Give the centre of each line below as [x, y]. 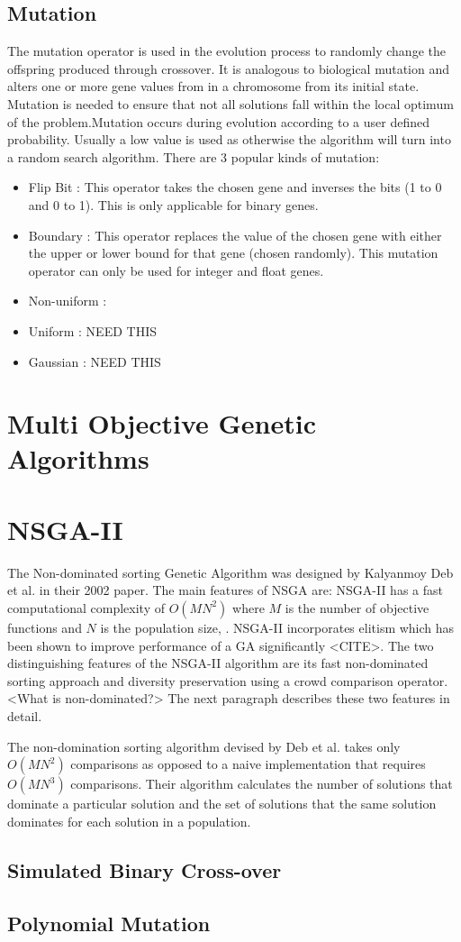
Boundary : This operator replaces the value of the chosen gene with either [235, 235]
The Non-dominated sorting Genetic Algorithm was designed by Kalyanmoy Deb [230, 572]
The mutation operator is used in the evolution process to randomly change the [226, 51]
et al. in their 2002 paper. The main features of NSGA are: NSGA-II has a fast [225, 590]
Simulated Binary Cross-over [145, 869]
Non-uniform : [68, 301]
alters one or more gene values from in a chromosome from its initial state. [213, 86]
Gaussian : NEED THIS [95, 361]
